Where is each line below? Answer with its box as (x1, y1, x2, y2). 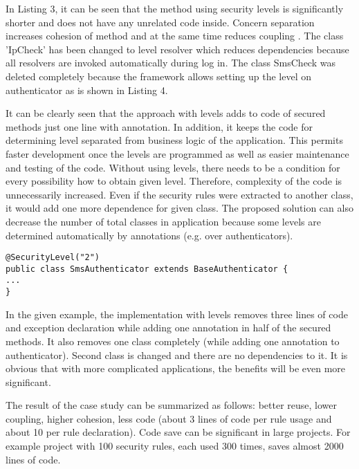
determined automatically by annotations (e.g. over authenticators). (6, 228, 293, 242)
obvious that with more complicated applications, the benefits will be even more (6, 361, 346, 376)
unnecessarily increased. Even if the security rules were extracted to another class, (6, 187, 353, 201)
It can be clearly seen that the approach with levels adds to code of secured (6, 106, 326, 120)
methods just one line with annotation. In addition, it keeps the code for (6, 119, 313, 134)
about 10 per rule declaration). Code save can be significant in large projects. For (6, 425, 351, 439)
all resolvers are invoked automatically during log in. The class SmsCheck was (6, 55, 335, 70)
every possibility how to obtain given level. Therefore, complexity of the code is (6, 174, 342, 188)
